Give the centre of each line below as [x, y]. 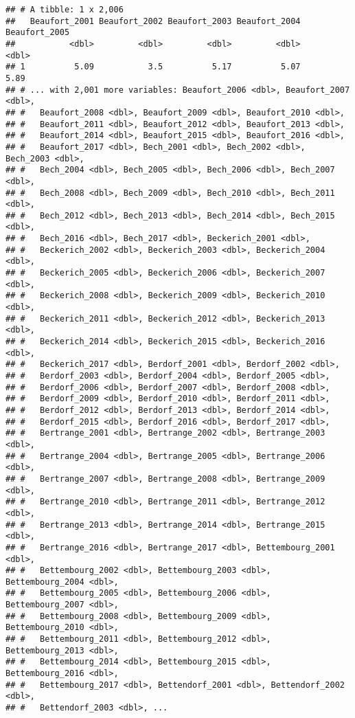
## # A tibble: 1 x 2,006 [65, 10]
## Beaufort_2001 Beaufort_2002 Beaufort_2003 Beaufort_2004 [153, 21]
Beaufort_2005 [38, 33]
